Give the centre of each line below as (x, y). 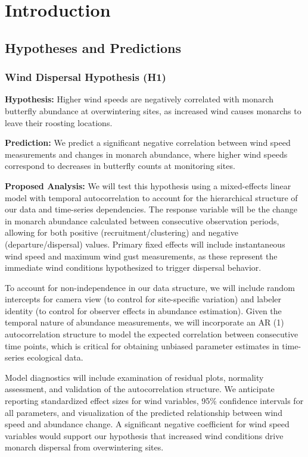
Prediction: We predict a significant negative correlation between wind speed (148, 143)
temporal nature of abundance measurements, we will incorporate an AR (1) (144, 322)
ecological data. (55, 357)
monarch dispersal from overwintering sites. (84, 447)
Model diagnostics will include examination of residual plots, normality (134, 377)
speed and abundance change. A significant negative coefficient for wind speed (147, 424)
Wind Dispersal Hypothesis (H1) (85, 77)
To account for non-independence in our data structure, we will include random (150, 287)
